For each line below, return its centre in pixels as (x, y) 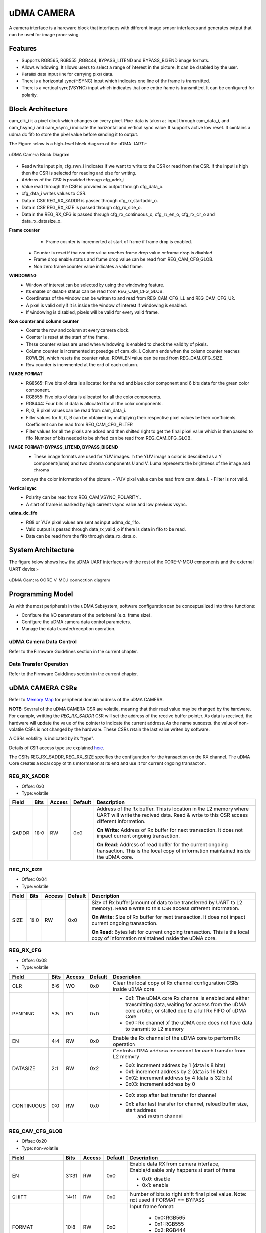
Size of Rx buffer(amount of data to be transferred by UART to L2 (167, 902)
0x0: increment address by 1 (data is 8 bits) (175, 1065)
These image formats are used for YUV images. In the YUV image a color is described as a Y (128, 456)
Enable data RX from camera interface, (175, 1164)
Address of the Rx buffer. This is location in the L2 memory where (173, 809)
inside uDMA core (133, 989)
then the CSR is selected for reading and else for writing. (79, 173)
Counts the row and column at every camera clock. (78, 330)
